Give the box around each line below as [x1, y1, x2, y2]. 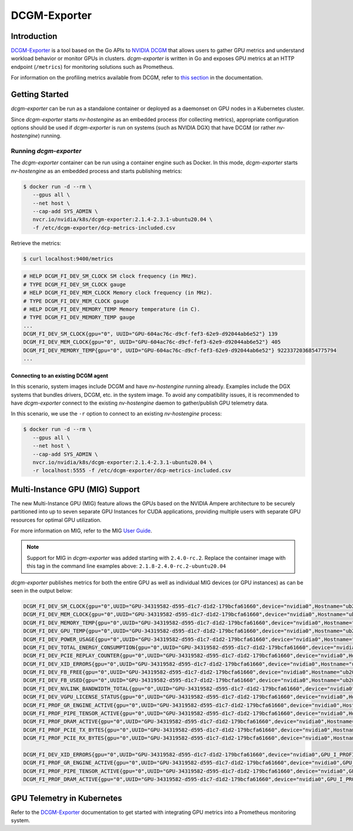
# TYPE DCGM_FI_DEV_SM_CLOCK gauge [23, 281, 126, 288]
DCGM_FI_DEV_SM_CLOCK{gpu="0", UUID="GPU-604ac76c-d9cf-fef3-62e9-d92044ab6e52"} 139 [23, 330, 278, 337]
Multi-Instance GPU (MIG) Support [11, 484, 141, 494]
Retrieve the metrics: [11, 239, 62, 247]
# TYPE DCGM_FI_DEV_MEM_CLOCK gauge [23, 297, 129, 304]
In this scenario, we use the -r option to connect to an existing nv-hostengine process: [11, 410, 222, 418]
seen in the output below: [11, 587, 73, 594]
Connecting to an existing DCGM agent [11, 372, 108, 379]
